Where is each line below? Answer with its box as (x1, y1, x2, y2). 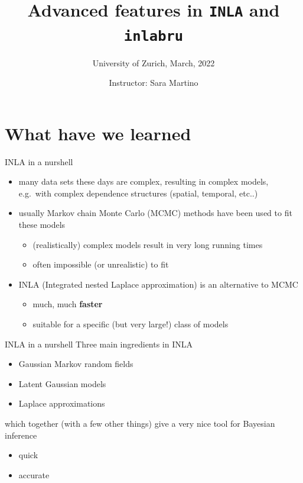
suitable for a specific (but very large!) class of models (32, 318, 229, 330)
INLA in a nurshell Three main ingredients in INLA (5, 337, 193, 350)
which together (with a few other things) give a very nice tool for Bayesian (5, 417, 275, 429)
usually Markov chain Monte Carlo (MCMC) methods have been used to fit (18, 207, 292, 219)
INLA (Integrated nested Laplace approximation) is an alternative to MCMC (18, 278, 298, 290)
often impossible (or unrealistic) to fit (32, 258, 169, 271)
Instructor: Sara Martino (109, 76, 198, 89)
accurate (18, 468, 50, 481)
